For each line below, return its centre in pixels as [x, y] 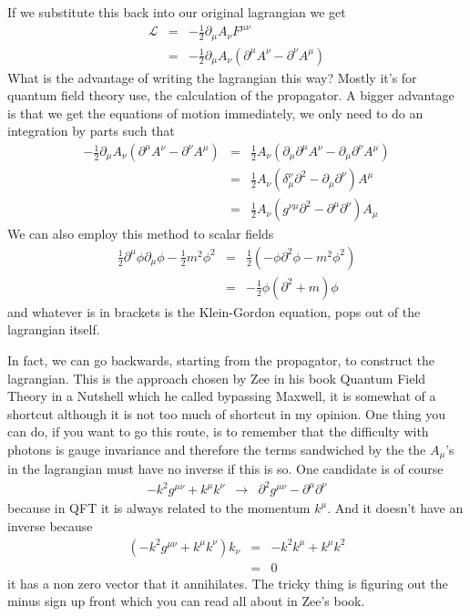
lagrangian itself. [54, 329]
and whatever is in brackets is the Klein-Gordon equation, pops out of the [214, 311]
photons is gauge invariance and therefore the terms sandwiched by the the [217, 449]
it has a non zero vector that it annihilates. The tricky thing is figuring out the [228, 583]
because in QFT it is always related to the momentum [159, 508]
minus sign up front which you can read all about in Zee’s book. [186, 601]
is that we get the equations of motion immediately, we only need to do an [215, 113]
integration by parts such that [91, 131]
